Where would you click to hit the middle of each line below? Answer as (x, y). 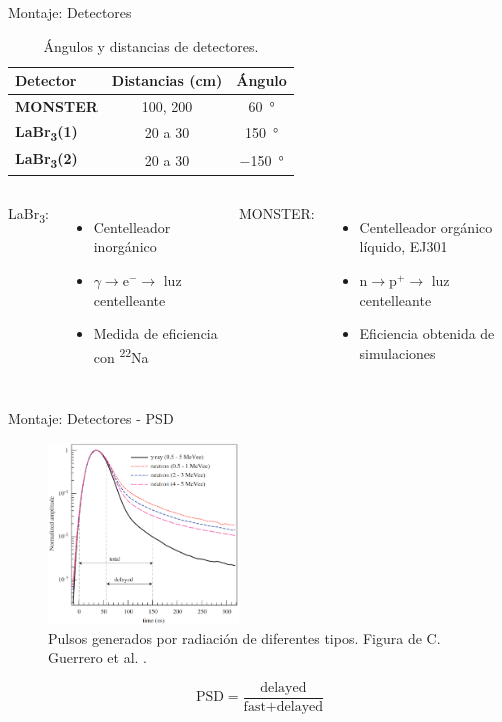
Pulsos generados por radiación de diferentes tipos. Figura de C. (244, 637)
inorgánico (125, 246)
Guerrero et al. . (98, 657)
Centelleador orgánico (426, 226)
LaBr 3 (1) (46, 132)
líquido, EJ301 (403, 246)
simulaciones (397, 352)
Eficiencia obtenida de (427, 333)
